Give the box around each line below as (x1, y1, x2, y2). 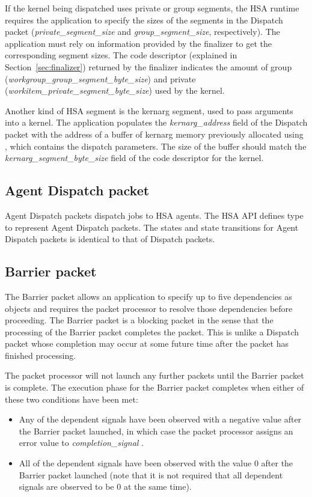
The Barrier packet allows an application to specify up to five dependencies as (5, 290, 292, 302)
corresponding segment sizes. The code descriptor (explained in (5, 49, 237, 61)
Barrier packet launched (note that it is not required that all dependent (19, 468, 283, 481)
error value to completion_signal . (19, 436, 144, 449)
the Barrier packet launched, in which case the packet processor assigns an (19, 424, 293, 437)
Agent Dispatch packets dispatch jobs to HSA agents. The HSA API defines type (5, 209, 304, 221)
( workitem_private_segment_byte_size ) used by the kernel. (5, 84, 225, 97)
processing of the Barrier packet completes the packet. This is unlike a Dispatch (5, 325, 299, 338)
